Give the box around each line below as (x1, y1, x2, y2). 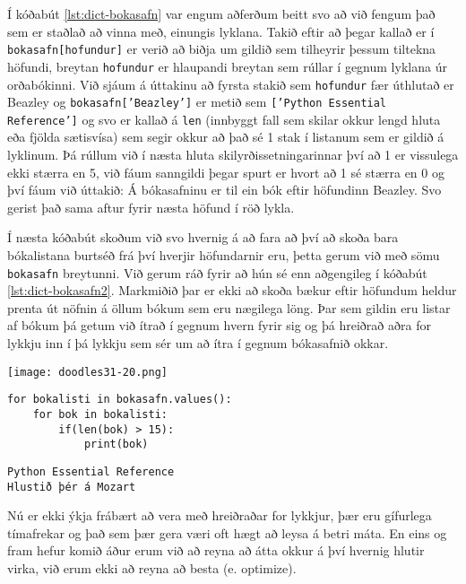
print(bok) (83, 438, 149, 451)
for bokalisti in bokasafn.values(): (7, 393, 232, 406)
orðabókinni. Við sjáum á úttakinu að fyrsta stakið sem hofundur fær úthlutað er (7, 74, 454, 93)
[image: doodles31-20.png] (7, 365, 168, 379)
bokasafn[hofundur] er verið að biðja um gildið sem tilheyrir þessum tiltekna (7, 39, 436, 58)
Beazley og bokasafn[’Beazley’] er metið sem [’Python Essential (7, 92, 387, 111)
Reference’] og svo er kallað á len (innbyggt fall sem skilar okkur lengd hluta (7, 109, 441, 128)
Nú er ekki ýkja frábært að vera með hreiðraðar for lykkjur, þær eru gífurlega (7, 506, 432, 525)
